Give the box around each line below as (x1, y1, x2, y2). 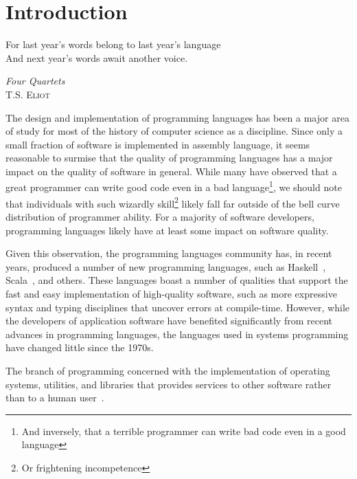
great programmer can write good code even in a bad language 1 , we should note (5, 178, 342, 194)
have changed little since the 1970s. (5, 340, 154, 355)
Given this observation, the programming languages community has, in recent (5, 246, 332, 260)
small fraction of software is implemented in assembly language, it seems (5, 137, 310, 151)
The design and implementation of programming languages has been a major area (5, 110, 349, 124)
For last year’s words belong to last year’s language (5, 37, 221, 52)
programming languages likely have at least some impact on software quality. (5, 223, 329, 237)
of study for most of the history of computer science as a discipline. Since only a (5, 124, 343, 138)
